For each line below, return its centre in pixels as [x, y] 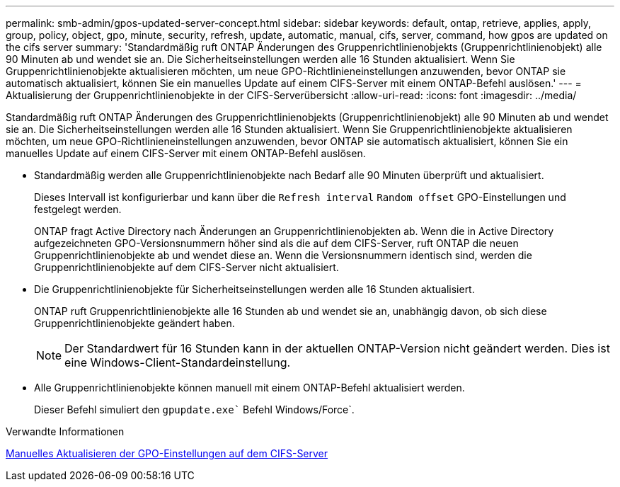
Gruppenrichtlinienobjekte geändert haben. [134, 323]
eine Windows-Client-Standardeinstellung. [178, 362]
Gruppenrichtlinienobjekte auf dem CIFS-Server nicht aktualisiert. [186, 267]
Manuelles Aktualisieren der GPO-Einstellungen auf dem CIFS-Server [167, 453]
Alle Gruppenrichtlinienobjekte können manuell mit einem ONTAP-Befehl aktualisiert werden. [249, 388]
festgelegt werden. [78, 209]
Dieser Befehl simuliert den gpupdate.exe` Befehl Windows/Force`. [194, 409]
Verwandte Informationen [65, 431]
